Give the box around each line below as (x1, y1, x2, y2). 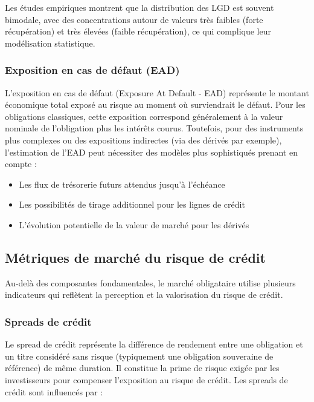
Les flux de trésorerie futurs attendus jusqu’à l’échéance (19, 177, 225, 190)
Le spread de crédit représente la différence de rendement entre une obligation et (5, 338, 303, 351)
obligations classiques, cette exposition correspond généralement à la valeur (5, 110, 283, 122)
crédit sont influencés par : (5, 385, 103, 398)
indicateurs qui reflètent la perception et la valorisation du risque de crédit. (5, 288, 283, 301)
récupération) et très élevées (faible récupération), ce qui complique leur (5, 25, 271, 38)
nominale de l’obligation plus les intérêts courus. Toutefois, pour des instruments (5, 122, 304, 134)
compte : (5, 157, 37, 170)
